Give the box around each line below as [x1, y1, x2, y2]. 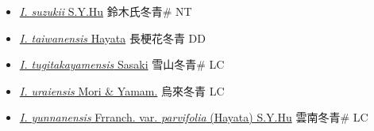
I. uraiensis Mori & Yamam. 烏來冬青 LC [19, 82, 225, 99]
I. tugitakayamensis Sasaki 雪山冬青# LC [19, 56, 225, 73]
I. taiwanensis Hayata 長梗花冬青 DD [19, 29, 206, 46]
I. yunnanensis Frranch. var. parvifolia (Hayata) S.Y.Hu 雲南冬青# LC [19, 109, 368, 125]
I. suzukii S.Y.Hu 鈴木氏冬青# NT [19, 3, 192, 19]
